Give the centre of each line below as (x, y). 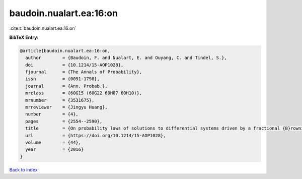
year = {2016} (55, 150)
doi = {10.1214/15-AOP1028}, (74, 65)
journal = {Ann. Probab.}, (66, 86)
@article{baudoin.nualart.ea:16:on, (65, 51)
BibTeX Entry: (24, 37)
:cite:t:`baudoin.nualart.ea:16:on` (43, 28)
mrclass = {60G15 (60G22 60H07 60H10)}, (84, 93)
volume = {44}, (53, 142)
